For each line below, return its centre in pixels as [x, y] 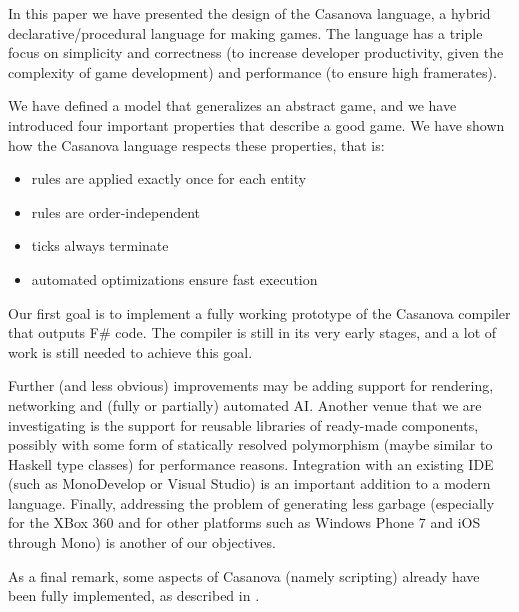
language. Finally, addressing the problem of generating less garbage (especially [251, 502]
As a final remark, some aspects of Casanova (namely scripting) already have [244, 575]
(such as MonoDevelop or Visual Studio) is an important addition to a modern [249, 483]
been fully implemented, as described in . [134, 595]
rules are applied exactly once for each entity [169, 178]
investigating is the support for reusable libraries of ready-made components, [243, 424]
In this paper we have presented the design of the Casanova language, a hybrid [249, 13]
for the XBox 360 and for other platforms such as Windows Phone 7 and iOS [244, 522]
